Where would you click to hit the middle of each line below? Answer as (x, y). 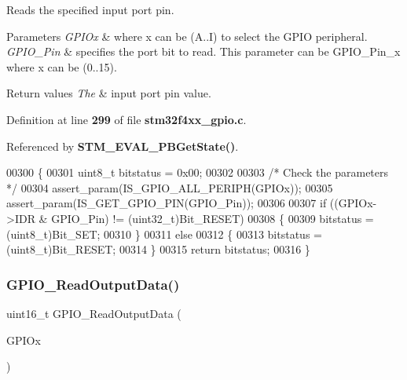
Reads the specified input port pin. (90, 9)
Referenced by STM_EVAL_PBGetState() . (123, 146)
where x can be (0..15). (62, 66)
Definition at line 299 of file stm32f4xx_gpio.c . (126, 119)
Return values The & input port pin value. (109, 93)
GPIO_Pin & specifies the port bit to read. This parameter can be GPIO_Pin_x (203, 51)
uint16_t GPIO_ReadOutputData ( (94, 313)
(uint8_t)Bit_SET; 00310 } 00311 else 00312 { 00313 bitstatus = (164, 234)
